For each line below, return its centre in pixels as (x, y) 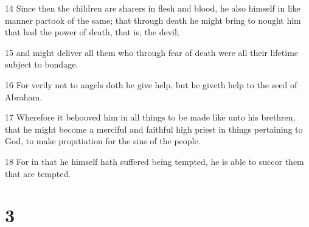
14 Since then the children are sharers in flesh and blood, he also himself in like (153, 8)
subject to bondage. (42, 64)
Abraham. (24, 96)
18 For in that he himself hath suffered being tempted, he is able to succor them (154, 161)
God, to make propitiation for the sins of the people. (103, 141)
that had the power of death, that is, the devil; (92, 32)
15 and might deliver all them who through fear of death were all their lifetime (152, 52)
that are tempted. (38, 173)
